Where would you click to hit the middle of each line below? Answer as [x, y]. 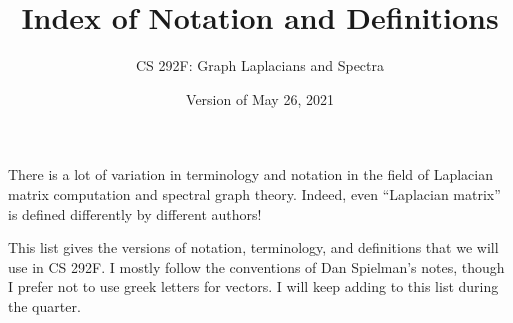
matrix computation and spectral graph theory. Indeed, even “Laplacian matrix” [254, 193]
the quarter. [44, 305]
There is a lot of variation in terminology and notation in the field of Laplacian [250, 174]
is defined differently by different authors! [135, 213]
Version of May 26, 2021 [260, 98]
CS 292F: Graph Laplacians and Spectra [259, 65]
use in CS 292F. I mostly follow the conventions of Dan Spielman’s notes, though [256, 266]
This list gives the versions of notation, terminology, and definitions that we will [253, 247]
